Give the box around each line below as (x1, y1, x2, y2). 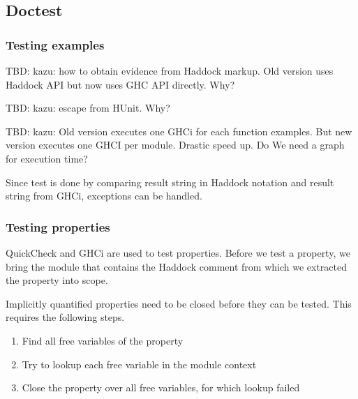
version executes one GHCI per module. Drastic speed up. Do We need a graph (6, 137, 345, 152)
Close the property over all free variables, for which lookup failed (22, 380, 300, 395)
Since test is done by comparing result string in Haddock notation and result (6, 174, 334, 189)
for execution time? (6, 151, 88, 165)
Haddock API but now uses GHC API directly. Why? (6, 77, 235, 91)
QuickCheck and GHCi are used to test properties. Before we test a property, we (6, 245, 350, 259)
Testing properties (6, 218, 110, 235)
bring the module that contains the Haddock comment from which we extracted (6, 259, 348, 273)
